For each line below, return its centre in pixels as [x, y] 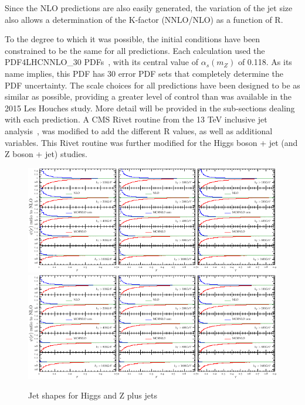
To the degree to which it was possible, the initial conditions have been [133, 39]
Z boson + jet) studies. [46, 154]
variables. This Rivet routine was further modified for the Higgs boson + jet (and [151, 142]
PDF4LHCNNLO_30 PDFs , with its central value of [101, 62]
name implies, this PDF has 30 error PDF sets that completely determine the [144, 73]
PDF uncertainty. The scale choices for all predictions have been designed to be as [152, 85]
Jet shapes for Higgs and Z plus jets [93, 395]
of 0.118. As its [265, 62]
